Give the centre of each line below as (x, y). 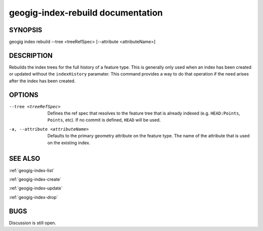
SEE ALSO (25, 159)
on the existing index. (69, 143)
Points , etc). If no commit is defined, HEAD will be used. (104, 120)
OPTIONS (24, 95)
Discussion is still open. (33, 223)
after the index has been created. (42, 81)
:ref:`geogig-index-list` (32, 170)
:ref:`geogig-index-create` (35, 179)
